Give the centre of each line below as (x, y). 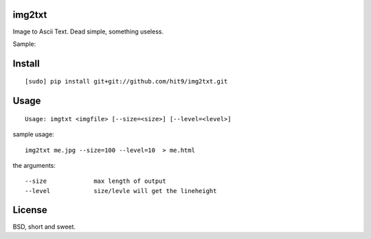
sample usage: (33, 134)
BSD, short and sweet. (44, 227)
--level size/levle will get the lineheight (121, 191)
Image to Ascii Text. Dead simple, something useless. (88, 32)
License (30, 210)
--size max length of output (95, 181)
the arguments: (34, 165)
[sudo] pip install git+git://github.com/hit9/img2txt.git (126, 81)
